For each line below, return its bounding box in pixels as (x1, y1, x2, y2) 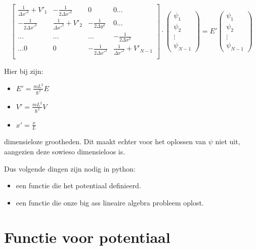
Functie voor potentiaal (4, 227, 170, 247)
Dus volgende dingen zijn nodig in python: (4, 163, 136, 174)
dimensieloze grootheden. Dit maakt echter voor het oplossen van (4, 136, 206, 147)
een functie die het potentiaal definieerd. (16, 180, 141, 191)
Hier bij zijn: (4, 66, 44, 76)
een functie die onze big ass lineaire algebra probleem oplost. (16, 197, 204, 207)
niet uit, (215, 136, 240, 147)
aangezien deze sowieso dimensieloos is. (4, 146, 125, 156)
